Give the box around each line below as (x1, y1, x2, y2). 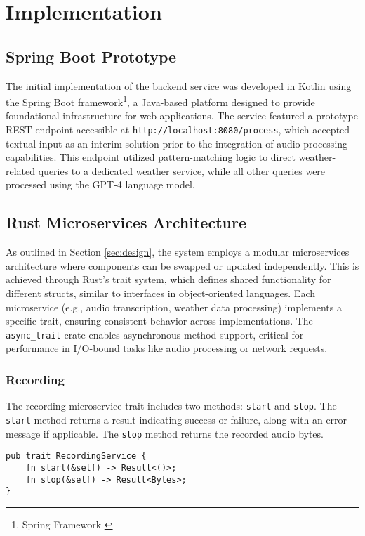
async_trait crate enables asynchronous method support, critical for (6, 327, 304, 341)
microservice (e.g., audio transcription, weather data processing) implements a (6, 299, 342, 314)
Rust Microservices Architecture (6, 211, 246, 233)
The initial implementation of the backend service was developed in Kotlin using (6, 78, 352, 93)
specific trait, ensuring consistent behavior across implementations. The (6, 313, 313, 328)
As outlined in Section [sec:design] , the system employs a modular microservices (6, 244, 350, 259)
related (6, 163, 36, 178)
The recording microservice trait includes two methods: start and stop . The (6, 398, 337, 413)
